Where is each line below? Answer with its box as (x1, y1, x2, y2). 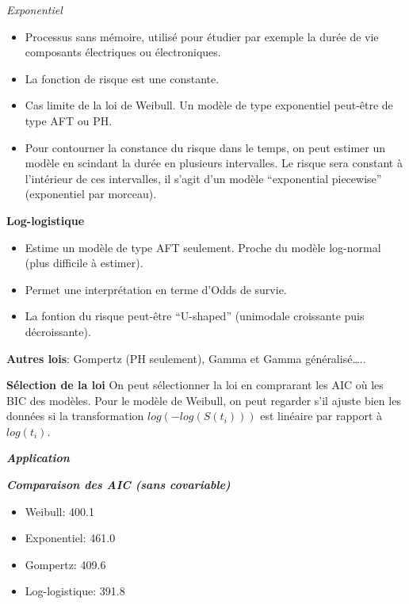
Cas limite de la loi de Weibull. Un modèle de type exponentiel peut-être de (25, 97, 393, 113)
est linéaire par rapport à (260, 407, 383, 424)
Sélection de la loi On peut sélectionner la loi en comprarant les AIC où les (6, 377, 384, 393)
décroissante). (25, 323, 91, 339)
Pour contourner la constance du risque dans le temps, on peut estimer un (25, 139, 386, 155)
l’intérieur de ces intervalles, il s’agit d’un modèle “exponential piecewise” (25, 170, 382, 186)
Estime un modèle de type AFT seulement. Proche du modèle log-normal (25, 239, 381, 255)
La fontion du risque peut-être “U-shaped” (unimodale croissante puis (25, 308, 365, 324)
